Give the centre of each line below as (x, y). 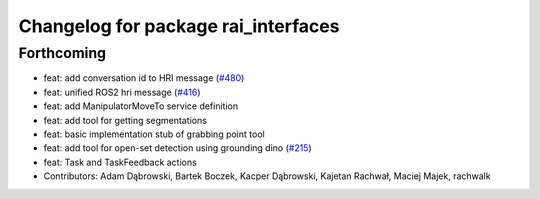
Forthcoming (62, 53)
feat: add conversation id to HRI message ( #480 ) (144, 78)
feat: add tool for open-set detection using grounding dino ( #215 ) (177, 148)
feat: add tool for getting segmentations (125, 120)
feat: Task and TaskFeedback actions (120, 162)
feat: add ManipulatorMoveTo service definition (141, 106)
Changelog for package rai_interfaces (179, 26)
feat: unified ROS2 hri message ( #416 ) (122, 92)
